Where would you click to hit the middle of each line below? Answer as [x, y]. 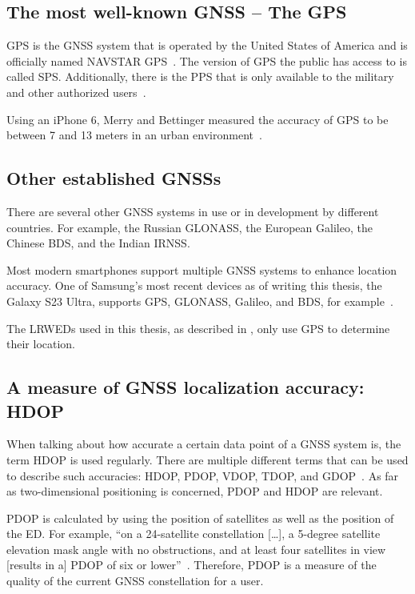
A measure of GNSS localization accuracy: [186, 387]
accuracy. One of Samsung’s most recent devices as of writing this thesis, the [194, 285]
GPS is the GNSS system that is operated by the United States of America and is [207, 45]
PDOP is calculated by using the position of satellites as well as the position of [200, 518]
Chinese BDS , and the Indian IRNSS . [98, 243]
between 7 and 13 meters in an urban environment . [134, 135]
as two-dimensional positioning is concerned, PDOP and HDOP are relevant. [195, 491]
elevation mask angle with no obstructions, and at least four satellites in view [196, 549]
